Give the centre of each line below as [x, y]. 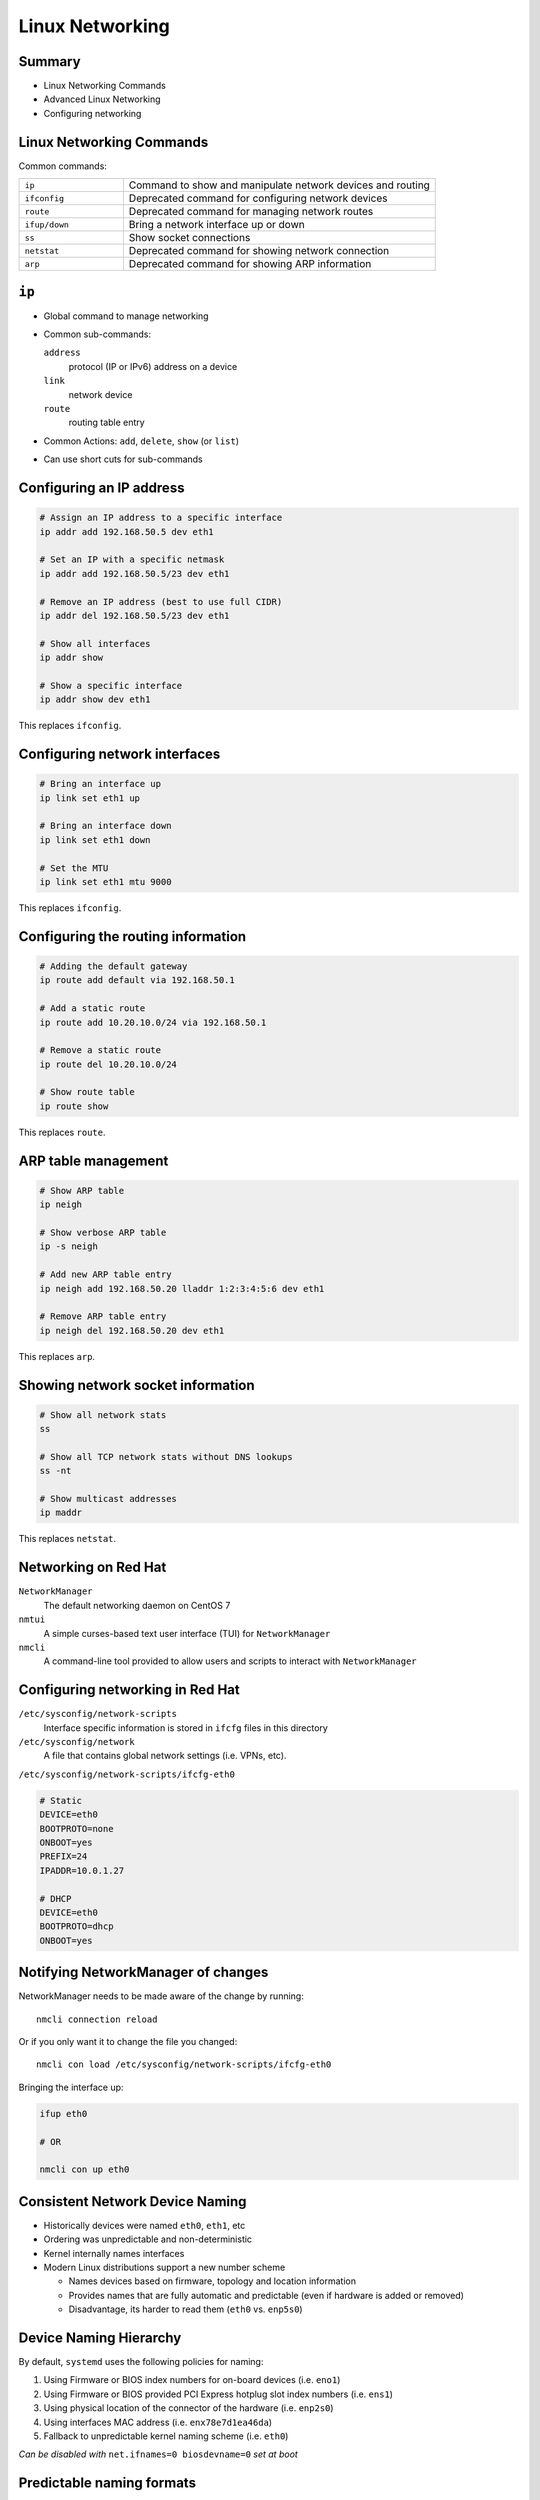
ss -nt [55, 1471]
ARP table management [93, 1160]
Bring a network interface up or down [216, 225]
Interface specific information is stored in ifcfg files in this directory [186, 1727]
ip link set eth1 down [95, 839]
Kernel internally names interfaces [114, 2253]
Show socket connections [189, 238]
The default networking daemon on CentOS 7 [137, 1605]
